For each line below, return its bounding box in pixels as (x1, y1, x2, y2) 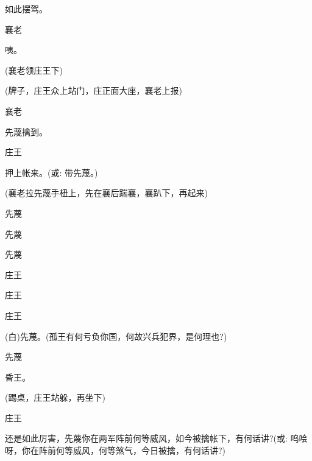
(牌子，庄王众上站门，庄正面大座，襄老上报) (5, 84, 182, 97)
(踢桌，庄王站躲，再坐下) (5, 391, 105, 404)
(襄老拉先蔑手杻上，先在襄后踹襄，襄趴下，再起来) (5, 186, 208, 199)
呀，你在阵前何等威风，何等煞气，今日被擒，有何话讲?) (5, 444, 226, 457)
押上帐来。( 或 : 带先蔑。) (5, 166, 98, 178)
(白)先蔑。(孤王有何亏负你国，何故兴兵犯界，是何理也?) (5, 329, 227, 342)
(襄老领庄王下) (5, 63, 63, 76)
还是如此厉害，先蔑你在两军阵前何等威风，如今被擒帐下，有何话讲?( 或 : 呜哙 (5, 432, 308, 445)
